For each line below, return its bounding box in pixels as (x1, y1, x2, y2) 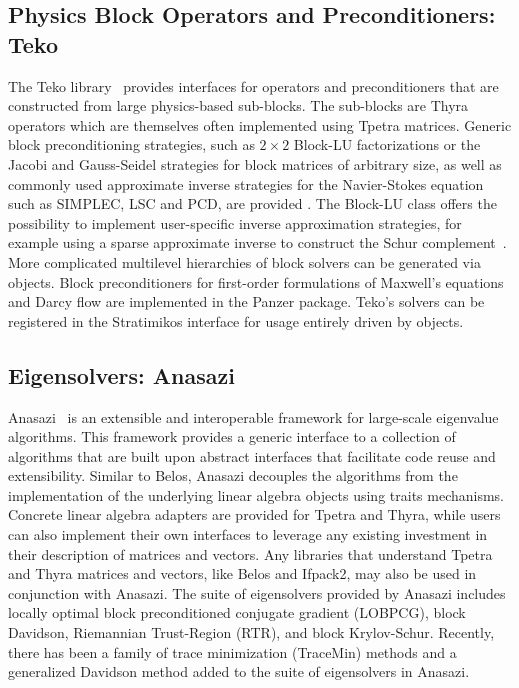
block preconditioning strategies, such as (8, 134, 255, 155)
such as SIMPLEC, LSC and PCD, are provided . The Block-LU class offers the (8, 193, 497, 214)
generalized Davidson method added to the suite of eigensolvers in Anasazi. (8, 661, 470, 682)
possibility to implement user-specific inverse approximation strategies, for (8, 212, 462, 233)
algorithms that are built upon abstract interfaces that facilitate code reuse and (8, 445, 496, 466)
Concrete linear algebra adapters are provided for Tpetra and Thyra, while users (8, 504, 501, 525)
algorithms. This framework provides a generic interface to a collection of (8, 426, 456, 447)
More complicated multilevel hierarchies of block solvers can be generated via (8, 251, 481, 272)
